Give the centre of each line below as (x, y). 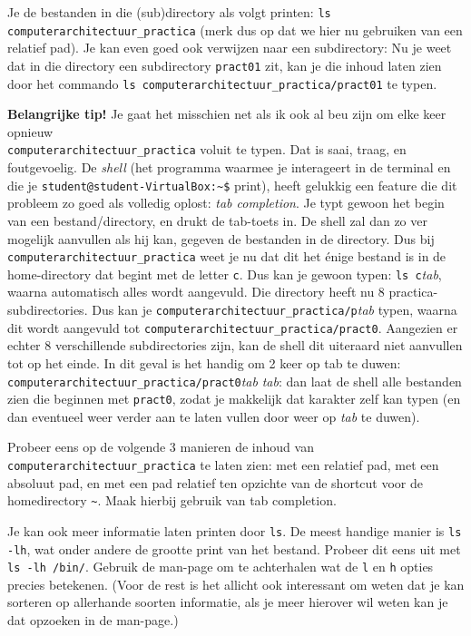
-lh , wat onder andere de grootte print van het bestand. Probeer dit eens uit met (234, 548)
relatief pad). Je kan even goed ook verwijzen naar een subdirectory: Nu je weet (230, 48)
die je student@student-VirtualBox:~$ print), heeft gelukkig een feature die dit (232, 185)
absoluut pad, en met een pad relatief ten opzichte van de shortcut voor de (215, 482)
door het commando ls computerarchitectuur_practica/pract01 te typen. (222, 83)
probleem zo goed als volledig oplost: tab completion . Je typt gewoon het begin (226, 203)
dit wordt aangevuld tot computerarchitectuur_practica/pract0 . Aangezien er (233, 327)
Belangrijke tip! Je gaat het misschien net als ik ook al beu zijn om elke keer (227, 114)
